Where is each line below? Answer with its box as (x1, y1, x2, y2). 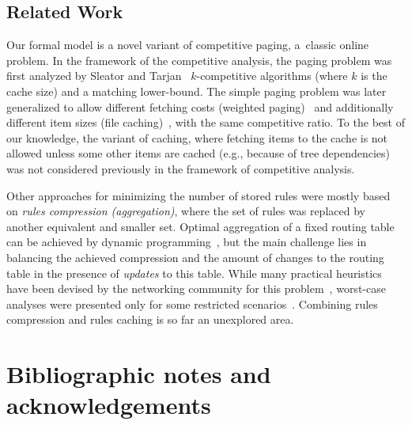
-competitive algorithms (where (196, 67, 348, 84)
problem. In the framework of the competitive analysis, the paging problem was (6, 51, 392, 68)
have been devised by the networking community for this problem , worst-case (6, 280, 386, 297)
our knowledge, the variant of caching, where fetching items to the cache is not (6, 129, 388, 146)
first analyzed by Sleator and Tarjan (6, 67, 182, 84)
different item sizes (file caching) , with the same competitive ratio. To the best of (6, 114, 405, 131)
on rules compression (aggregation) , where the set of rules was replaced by (6, 203, 365, 219)
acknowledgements (6, 389, 211, 421)
